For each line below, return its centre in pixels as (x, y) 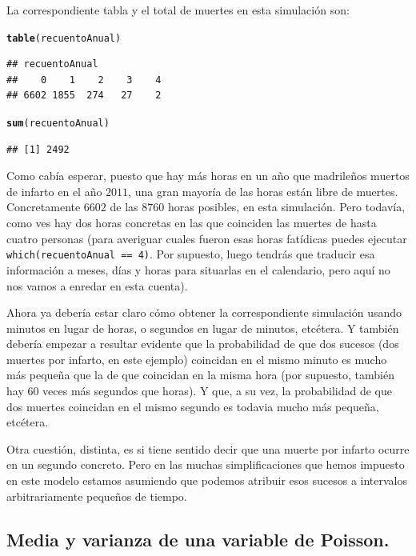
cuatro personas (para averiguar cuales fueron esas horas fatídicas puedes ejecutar (207, 238)
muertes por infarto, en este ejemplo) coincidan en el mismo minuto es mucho (197, 359)
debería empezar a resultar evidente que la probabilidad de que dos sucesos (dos (203, 344)
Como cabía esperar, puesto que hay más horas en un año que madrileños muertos (208, 176)
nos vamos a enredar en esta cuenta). (97, 285)
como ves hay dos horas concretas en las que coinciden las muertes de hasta (192, 223)
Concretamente (44, 207)
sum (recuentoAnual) (58, 124)
